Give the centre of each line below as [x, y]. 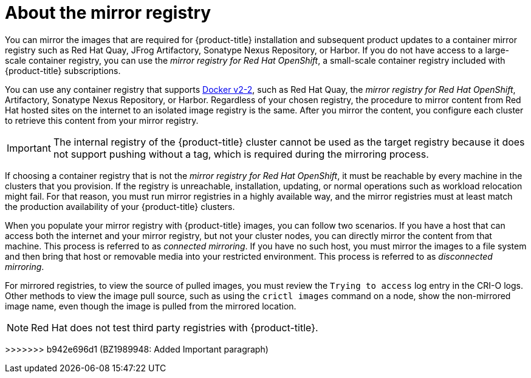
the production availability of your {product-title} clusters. [120, 206]
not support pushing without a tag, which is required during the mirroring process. [241, 154]
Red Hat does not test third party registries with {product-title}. [175, 327]
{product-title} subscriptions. [63, 70]
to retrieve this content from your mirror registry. [102, 120]
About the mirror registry [108, 13]
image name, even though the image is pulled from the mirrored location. [151, 306]
